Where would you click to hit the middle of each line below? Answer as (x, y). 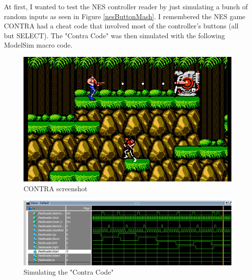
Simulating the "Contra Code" (69, 272)
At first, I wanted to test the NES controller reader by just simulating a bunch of (126, 6)
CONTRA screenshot (56, 188)
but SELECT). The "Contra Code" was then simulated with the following (114, 35)
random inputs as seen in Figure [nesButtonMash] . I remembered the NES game (125, 16)
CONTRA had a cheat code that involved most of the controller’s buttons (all (121, 26)
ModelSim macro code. (38, 45)
